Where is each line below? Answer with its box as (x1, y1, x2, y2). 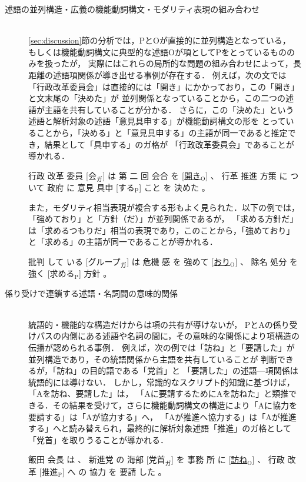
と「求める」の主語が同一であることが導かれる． (28, 235, 218, 248)
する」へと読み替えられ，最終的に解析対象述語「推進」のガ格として (28, 422, 291, 434)
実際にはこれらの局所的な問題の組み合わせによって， (88, 57, 293, 69)
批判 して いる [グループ (28, 255, 121, 267)
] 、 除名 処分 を (235, 255, 298, 267)
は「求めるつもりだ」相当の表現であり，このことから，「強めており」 (28, 224, 295, 236)
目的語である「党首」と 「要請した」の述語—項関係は (89, 364, 298, 377)
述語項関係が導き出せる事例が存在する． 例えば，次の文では (52, 68, 287, 81)
